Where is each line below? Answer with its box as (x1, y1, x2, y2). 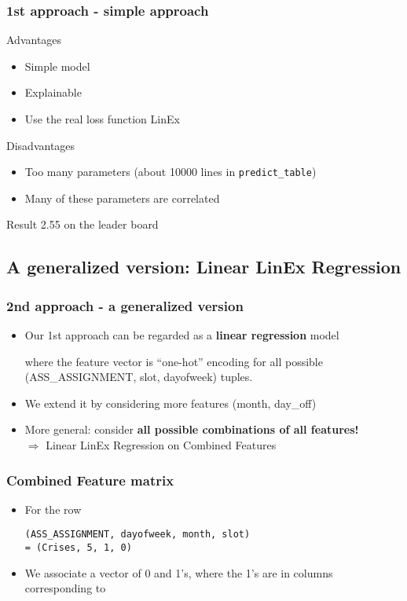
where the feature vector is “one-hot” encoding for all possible (24, 353, 323, 369)
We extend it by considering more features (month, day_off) (24, 394, 317, 411)
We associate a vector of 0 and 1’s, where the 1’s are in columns (24, 564, 333, 581)
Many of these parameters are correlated (24, 189, 220, 206)
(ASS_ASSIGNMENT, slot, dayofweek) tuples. (24, 368, 253, 385)
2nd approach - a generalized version (6, 295, 244, 315)
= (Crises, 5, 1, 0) (24, 542, 132, 554)
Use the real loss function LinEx (24, 111, 180, 126)
